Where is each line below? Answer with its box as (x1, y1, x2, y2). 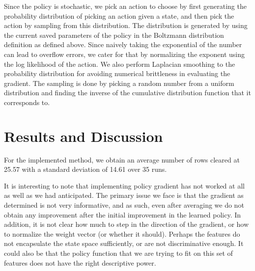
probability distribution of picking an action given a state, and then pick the (4, 10, 234, 21)
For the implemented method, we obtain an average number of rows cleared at (4, 154, 240, 164)
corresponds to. (4, 97, 50, 107)
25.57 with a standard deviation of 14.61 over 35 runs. (4, 164, 167, 174)
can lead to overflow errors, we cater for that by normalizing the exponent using (4, 49, 245, 59)
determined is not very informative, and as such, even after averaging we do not (4, 200, 244, 210)
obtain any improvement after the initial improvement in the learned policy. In (4, 209, 241, 219)
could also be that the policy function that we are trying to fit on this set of (4, 248, 233, 258)
